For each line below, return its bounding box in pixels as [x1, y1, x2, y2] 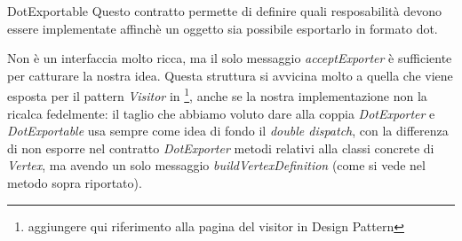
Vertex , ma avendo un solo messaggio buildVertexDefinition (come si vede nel [7, 156, 426, 175]
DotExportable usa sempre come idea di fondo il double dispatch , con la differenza [7, 121, 449, 140]
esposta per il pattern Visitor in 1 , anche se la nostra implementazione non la [7, 84, 427, 105]
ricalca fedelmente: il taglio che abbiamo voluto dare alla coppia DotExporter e [7, 104, 435, 122]
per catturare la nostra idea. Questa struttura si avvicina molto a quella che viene [7, 66, 453, 84]
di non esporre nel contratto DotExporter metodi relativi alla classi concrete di [7, 138, 434, 157]
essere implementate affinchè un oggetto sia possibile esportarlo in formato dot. [7, 19, 438, 37]
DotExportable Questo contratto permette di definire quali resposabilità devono [7, 2, 442, 19]
